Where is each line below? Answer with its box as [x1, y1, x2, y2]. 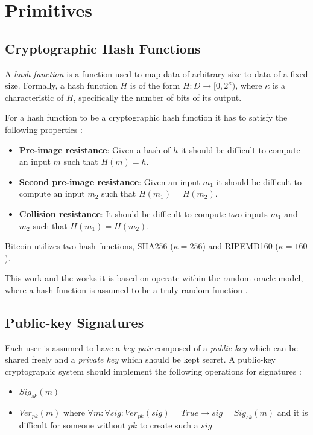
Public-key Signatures [5, 313, 144, 331]
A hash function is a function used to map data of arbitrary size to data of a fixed [5, 67, 308, 80]
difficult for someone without [19, 419, 126, 431]
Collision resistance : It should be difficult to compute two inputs [19, 207, 268, 220]
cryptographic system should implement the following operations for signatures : [5, 364, 302, 377]
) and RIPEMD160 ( [202, 240, 279, 252]
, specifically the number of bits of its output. [73, 90, 242, 103]
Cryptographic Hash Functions [5, 39, 201, 57]
